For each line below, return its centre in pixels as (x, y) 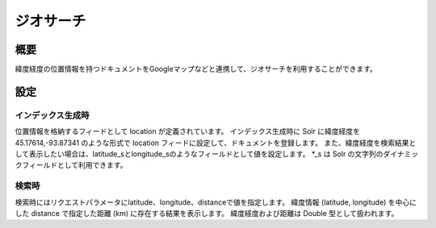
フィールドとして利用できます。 (74, 165)
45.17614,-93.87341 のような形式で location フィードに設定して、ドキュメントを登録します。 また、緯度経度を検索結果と (216, 143)
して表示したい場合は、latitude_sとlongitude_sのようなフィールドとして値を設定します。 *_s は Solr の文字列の (199, 154)
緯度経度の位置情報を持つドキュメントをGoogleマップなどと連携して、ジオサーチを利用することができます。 (196, 69)
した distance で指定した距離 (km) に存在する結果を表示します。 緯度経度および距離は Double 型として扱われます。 (207, 213)
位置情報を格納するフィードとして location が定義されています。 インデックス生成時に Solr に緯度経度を (188, 131)
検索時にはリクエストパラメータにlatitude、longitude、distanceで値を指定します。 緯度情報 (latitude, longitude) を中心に (216, 202)
